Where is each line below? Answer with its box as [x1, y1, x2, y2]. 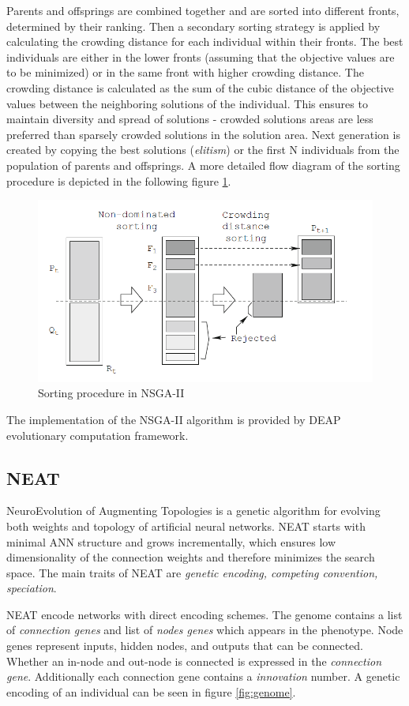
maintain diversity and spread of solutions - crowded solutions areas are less [6, 111, 373, 127]
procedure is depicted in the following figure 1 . [6, 172, 231, 189]
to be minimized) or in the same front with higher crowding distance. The [6, 64, 364, 81]
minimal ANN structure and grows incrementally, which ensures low [6, 533, 336, 550]
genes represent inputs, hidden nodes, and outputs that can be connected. [6, 637, 363, 654]
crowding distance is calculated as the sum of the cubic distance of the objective [6, 79, 394, 96]
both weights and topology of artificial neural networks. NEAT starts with [6, 517, 366, 534]
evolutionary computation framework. [6, 426, 189, 443]
